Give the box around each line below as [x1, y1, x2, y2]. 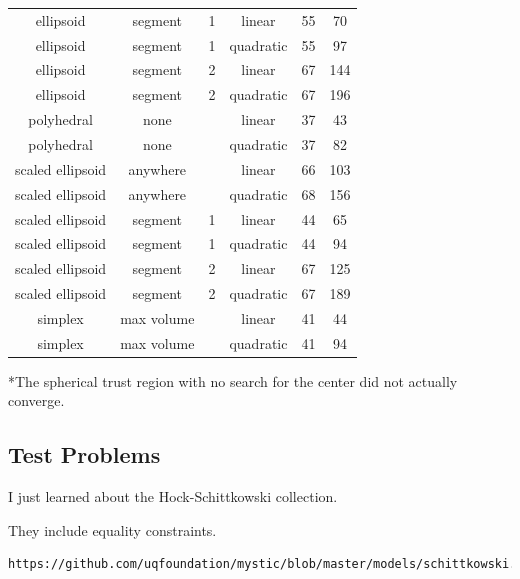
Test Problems [8, 439, 161, 470]
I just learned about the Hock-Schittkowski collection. [8, 486, 338, 507]
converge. [8, 390, 65, 411]
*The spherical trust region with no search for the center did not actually [8, 370, 458, 391]
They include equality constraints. [8, 519, 217, 540]
